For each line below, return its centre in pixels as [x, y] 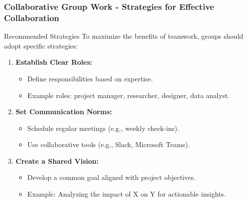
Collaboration [32, 17]
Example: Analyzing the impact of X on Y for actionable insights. [126, 194]
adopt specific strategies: [41, 45]
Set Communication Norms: [64, 112]
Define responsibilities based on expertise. [90, 78]
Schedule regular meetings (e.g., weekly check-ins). [103, 128]
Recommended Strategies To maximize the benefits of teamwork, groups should [124, 36]
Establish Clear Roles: [54, 62]
